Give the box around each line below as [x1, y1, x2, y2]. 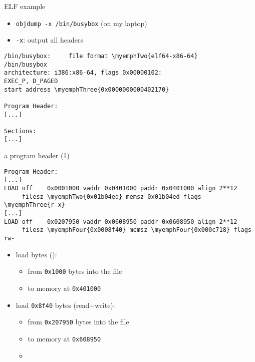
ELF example [4, 1, 46, 11]
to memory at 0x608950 [28, 333, 101, 343]
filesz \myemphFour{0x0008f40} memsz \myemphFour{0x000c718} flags [22, 226, 251, 234]
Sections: [4, 127, 37, 135]
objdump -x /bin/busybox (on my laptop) [16, 18, 147, 28]
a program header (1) [4, 150, 70, 161]
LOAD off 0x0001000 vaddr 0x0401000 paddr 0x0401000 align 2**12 [4, 185, 237, 192]
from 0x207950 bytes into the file [28, 316, 129, 327]
